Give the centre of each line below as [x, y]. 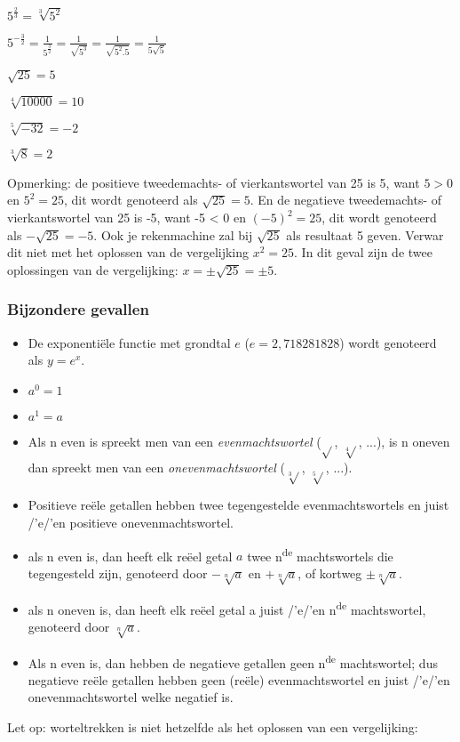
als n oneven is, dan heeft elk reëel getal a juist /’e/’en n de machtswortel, [227, 608]
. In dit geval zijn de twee [363, 252]
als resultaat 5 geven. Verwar [365, 234]
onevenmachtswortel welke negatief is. [131, 697]
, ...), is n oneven [404, 441]
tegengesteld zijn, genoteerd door [118, 573]
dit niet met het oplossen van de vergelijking [128, 252]
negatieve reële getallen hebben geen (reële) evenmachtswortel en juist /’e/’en [239, 679]
